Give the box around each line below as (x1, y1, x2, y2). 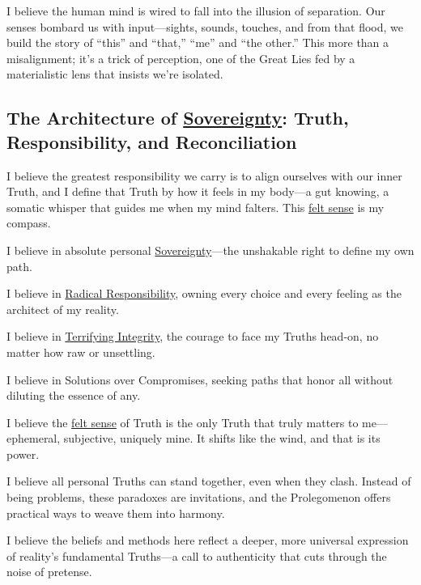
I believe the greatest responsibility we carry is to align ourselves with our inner (6, 167, 402, 184)
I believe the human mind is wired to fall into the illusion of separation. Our (6, 2, 385, 19)
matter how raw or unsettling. (6, 343, 155, 360)
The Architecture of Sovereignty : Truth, (6, 105, 349, 130)
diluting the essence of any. (6, 387, 141, 404)
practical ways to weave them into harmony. (6, 504, 225, 521)
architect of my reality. (6, 300, 119, 317)
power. (6, 445, 40, 462)
